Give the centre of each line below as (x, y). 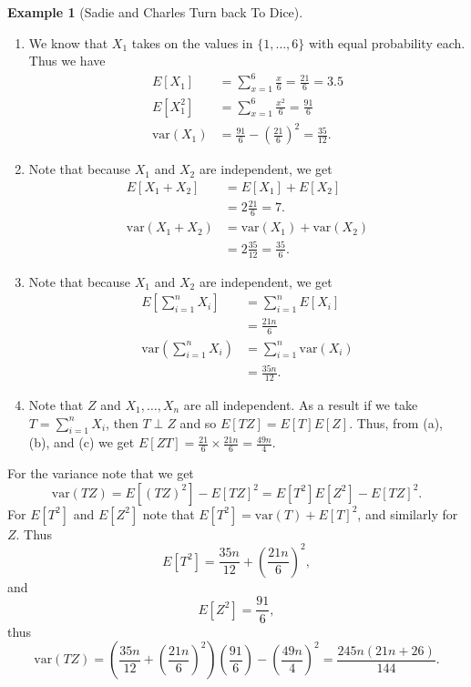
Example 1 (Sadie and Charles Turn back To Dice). (155, 12)
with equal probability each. (387, 42)
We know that (68, 42)
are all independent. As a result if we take (301, 404)
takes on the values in (192, 42)
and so (198, 422)
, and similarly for (408, 513)
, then (122, 422)
